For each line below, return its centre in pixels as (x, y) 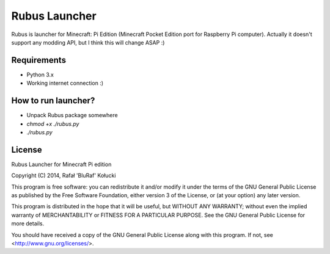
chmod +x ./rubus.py (53, 124)
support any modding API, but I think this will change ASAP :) (88, 42)
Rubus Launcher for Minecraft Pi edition (61, 164)
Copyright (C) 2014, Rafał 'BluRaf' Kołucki (64, 176)
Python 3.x (40, 74)
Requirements (39, 60)
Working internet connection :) (65, 83)
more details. (28, 223)
